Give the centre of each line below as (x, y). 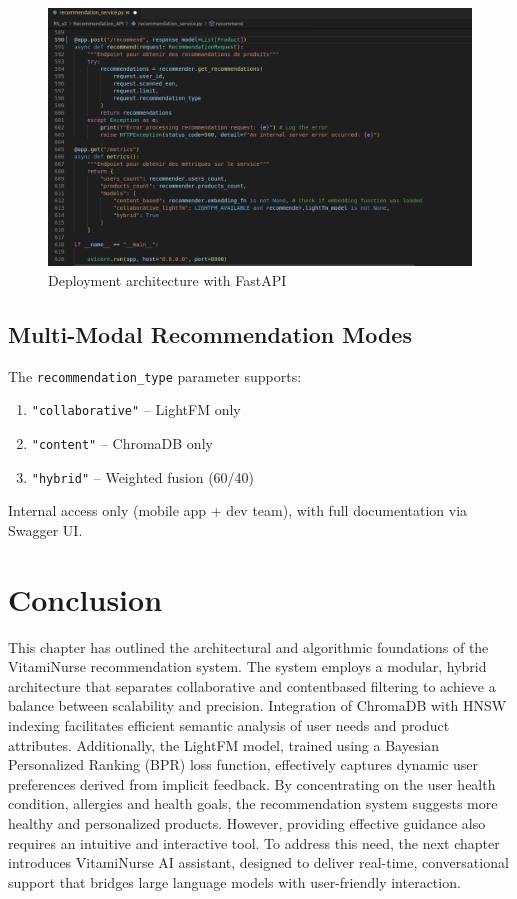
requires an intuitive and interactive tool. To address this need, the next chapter (254, 842)
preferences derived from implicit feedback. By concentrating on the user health (252, 783)
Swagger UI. (45, 529)
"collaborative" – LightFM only (136, 409)
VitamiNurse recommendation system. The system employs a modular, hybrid (247, 666)
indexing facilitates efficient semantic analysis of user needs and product (229, 725)
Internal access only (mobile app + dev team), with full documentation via (238, 510)
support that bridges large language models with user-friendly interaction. (234, 881)
